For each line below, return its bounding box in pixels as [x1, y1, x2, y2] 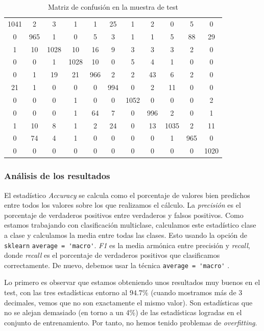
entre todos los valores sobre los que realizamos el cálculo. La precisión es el [4, 200, 241, 210]
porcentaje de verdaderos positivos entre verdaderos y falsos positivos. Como [4, 209, 244, 220]
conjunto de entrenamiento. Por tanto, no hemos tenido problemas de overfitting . [4, 317, 257, 327]
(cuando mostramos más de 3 [151, 287, 243, 298]
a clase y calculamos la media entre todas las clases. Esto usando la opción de [4, 229, 247, 240]
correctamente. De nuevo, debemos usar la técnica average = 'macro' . [4, 259, 230, 270]
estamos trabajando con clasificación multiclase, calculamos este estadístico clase [4, 219, 256, 230]
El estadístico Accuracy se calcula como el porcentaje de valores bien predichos [4, 189, 250, 200]
